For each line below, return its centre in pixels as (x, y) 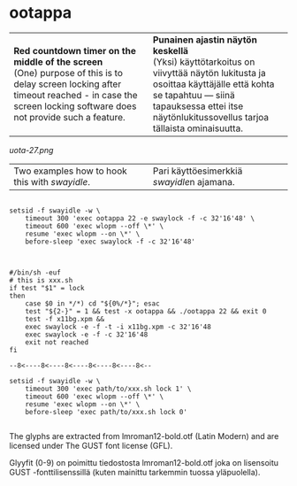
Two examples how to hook (71, 171)
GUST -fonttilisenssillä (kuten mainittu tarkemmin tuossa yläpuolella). (135, 472)
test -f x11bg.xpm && (65, 319)
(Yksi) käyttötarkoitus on (204, 62)
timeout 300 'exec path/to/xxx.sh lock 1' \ (108, 389)
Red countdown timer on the (75, 50)
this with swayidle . (52, 181)
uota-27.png (31, 150)
